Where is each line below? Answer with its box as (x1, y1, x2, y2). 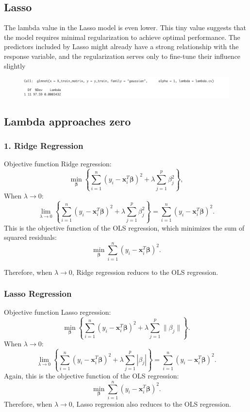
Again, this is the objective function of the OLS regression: (4, 371, 179, 381)
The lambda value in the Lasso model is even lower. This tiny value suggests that (4, 22, 246, 33)
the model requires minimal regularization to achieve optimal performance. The (4, 32, 240, 42)
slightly (4, 60, 26, 71)
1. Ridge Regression (4, 139, 83, 151)
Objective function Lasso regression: (4, 306, 111, 317)
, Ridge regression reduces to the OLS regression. (72, 267, 218, 277)
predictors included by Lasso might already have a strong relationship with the (4, 41, 239, 52)
